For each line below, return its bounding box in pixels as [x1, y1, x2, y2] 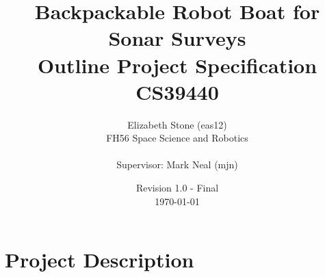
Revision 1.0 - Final [135, 181, 219, 195]
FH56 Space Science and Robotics [106, 131, 248, 145]
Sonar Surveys [108, 24, 246, 52]
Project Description [5, 246, 194, 274]
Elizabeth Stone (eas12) [127, 117, 227, 131]
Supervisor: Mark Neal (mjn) [116, 157, 238, 172]
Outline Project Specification [37, 51, 317, 79]
